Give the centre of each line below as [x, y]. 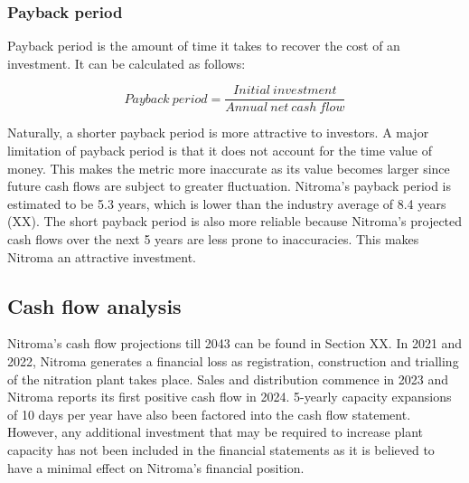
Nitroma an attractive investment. [102, 256]
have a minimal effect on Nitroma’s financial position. [156, 467]
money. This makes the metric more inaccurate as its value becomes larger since [229, 168]
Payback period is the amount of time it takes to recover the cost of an [204, 46]
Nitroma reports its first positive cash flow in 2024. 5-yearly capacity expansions [230, 397]
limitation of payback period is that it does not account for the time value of [220, 151]
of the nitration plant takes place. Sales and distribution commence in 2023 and [228, 379]
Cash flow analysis [94, 305]
